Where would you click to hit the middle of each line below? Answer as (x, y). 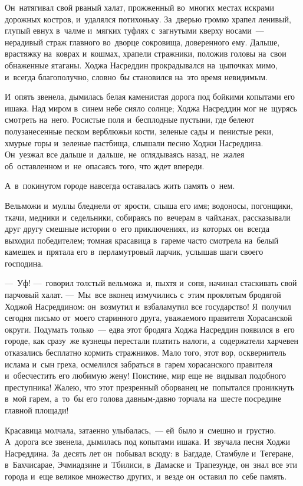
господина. (24, 263)
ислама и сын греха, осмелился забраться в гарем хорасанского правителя (139, 364)
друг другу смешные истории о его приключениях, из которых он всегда (137, 229)
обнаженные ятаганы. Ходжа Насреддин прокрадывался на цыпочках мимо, (141, 65)
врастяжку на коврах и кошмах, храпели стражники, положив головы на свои (146, 53)
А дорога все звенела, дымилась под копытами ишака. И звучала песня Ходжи (147, 441)
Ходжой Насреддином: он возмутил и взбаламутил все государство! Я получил (148, 306)
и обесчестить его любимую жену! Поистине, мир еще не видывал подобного (146, 375)
